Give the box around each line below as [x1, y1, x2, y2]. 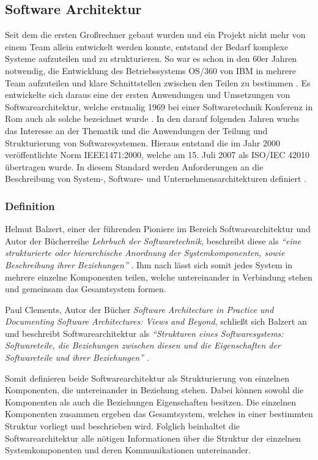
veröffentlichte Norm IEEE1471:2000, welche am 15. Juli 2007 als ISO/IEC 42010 [5, 148, 310, 161]
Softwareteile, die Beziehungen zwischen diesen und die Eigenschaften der [5, 339, 281, 352]
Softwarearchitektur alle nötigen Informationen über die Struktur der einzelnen [5, 431, 301, 444]
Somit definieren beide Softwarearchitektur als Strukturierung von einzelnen [5, 371, 290, 384]
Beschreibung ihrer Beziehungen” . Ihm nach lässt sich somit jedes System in [5, 258, 293, 271]
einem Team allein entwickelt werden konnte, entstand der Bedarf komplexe [5, 40, 289, 53]
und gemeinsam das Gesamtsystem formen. [5, 282, 166, 295]
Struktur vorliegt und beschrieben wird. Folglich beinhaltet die [5, 420, 240, 432]
